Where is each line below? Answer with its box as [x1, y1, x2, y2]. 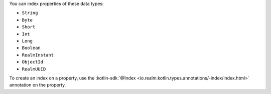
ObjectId [22, 59, 44, 65]
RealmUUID [22, 66, 46, 72]
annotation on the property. [9, 82, 66, 88]
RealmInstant [22, 52, 54, 57]
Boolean [22, 45, 41, 51]
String [22, 10, 38, 16]
